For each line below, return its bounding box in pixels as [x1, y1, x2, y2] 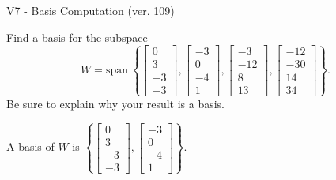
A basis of [6, 138, 55, 155]
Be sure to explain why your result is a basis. [6, 95, 225, 111]
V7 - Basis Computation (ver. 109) [6, 2, 175, 18]
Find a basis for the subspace [6, 28, 148, 45]
